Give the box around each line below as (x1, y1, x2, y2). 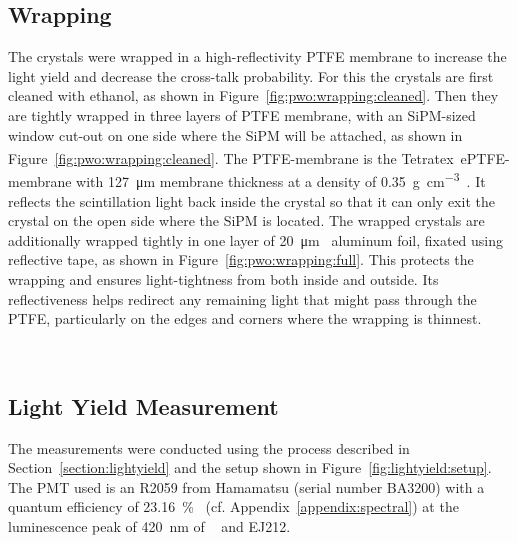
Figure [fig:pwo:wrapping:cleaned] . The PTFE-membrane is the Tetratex (8, 147, 454, 168)
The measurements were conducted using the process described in (8, 437, 410, 458)
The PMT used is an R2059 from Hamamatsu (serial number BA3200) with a (8, 476, 485, 497)
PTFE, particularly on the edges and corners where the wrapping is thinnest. (8, 308, 482, 329)
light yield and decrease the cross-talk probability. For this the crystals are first (8, 65, 494, 86)
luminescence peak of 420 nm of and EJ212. (8, 516, 291, 536)
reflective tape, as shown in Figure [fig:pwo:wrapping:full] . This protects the (8, 249, 474, 270)
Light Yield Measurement (8, 390, 279, 421)
